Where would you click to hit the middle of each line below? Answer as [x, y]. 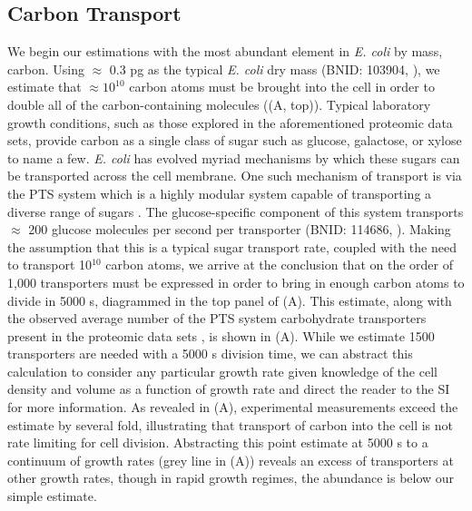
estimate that [44, 87]
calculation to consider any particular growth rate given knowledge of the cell [222, 371]
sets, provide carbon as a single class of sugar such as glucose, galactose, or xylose [235, 140]
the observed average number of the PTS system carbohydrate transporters [217, 318]
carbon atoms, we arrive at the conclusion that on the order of [279, 265]
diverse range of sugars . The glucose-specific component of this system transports [236, 211]
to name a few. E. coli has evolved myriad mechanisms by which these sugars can [234, 157]
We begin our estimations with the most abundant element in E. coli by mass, [225, 51]
